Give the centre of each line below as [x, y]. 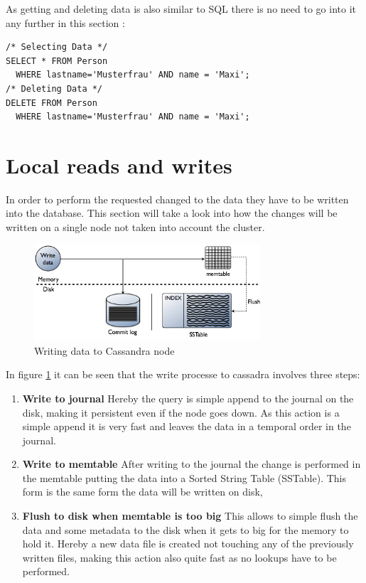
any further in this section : [65, 22]
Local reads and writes [119, 165]
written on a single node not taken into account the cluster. [135, 227]
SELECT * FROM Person [57, 61]
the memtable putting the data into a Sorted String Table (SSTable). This [184, 477]
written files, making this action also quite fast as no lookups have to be [179, 557]
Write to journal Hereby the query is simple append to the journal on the [188, 398]
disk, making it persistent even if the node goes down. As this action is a [181, 412]
